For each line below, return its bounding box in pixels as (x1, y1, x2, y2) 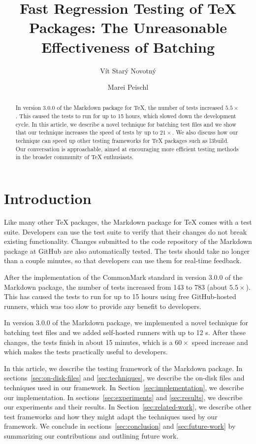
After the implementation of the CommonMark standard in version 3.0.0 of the (4, 272, 243, 282)
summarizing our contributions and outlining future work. (4, 430, 179, 441)
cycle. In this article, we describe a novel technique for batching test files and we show (15, 120, 236, 128)
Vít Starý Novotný (100, 65, 156, 75)
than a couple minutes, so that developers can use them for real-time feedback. (4, 255, 242, 266)
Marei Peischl (107, 82, 149, 92)
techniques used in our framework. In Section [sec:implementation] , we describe (4, 382, 244, 392)
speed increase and (192, 337, 248, 347)
